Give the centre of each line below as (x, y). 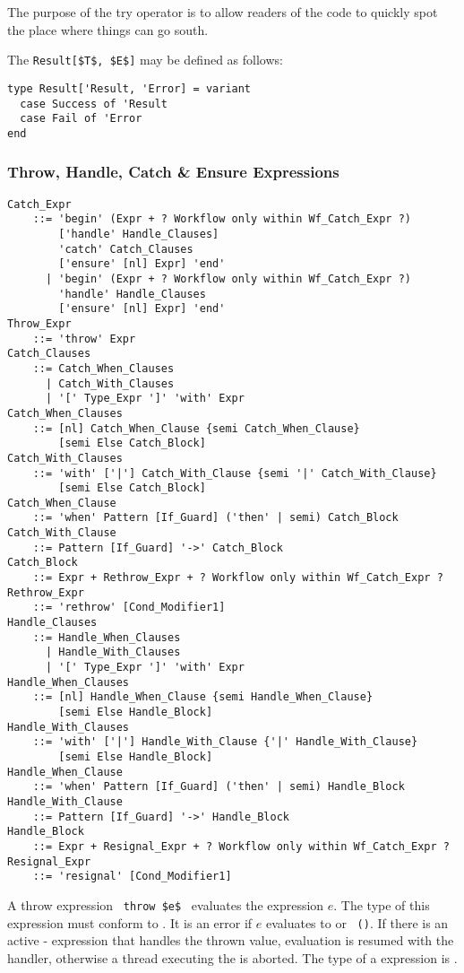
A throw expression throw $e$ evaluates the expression (166, 904)
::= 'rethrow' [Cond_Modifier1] (129, 608)
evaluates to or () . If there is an (357, 922)
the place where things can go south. (108, 29)
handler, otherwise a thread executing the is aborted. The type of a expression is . (232, 957)
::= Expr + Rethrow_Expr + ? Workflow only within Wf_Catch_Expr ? (238, 578)
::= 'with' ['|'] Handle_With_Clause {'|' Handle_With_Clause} (225, 742)
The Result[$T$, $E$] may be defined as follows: (145, 60)
